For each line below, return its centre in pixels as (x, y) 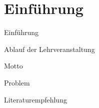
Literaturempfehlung (35, 99)
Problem (17, 82)
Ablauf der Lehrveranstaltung (49, 49)
